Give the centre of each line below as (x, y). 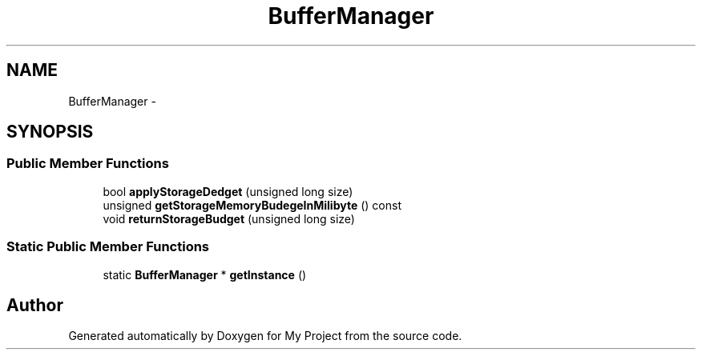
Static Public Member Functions (108, 247)
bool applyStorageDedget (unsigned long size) (228, 191)
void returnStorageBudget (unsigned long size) (229, 218)
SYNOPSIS (50, 132)
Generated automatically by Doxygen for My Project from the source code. (265, 336)
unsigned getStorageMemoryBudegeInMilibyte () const (252, 205)
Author (35, 305)
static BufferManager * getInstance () (205, 274)
